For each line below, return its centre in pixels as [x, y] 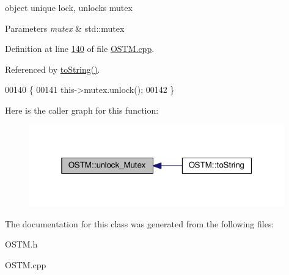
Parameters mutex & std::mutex [65, 28]
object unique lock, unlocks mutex [69, 7]
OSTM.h [21, 244]
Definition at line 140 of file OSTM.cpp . [80, 49]
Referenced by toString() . [53, 69]
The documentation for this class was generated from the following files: [140, 223]
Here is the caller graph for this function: [82, 110]
